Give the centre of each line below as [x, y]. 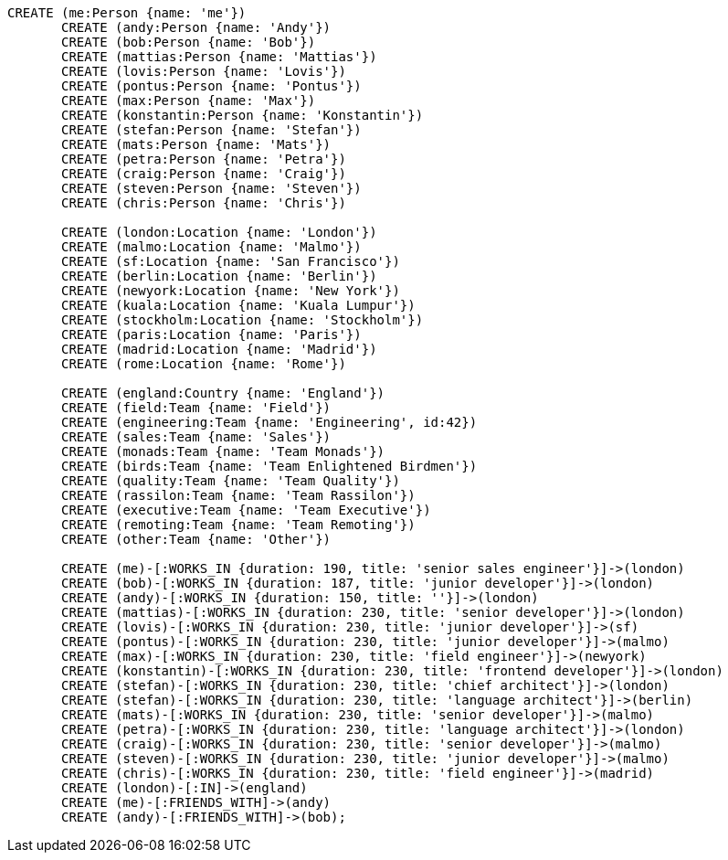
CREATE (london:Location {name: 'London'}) [219, 232]
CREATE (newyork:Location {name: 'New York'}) [231, 291]
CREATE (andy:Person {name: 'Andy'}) [196, 27]
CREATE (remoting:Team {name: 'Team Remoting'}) [238, 525]
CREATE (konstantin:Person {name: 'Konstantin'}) [243, 115]
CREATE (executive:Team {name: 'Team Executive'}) [246, 510]
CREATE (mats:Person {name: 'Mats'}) [196, 144]
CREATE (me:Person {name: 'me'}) [127, 13]
